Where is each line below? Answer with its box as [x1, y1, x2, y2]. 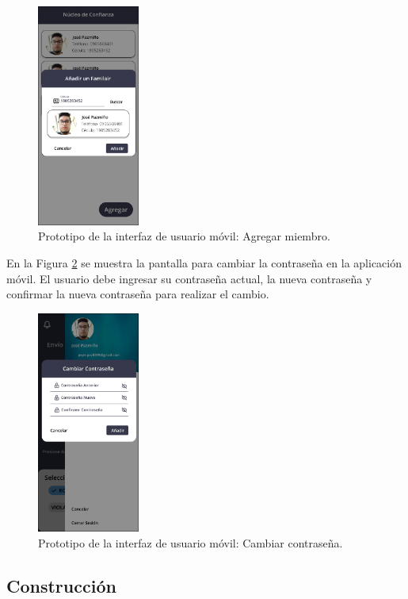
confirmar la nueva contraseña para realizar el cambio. [6, 286, 269, 302]
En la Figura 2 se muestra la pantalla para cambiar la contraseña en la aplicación [6, 254, 402, 271]
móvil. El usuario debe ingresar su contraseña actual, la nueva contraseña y [6, 270, 372, 286]
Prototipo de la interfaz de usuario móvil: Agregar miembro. [38, 228, 330, 244]
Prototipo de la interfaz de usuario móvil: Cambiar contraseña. [38, 535, 343, 551]
